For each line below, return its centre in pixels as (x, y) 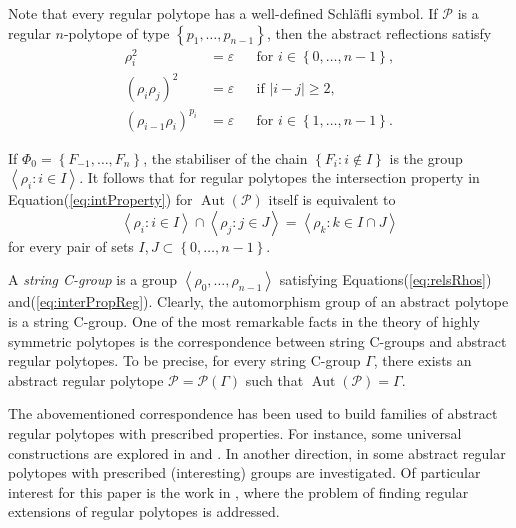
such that (274, 379)
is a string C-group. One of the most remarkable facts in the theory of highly (244, 320)
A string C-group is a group (93, 279)
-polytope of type (116, 32)
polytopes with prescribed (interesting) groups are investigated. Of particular (244, 472)
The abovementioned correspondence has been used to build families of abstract (253, 413)
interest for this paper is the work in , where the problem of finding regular (238, 491)
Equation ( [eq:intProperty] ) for (100, 199)
